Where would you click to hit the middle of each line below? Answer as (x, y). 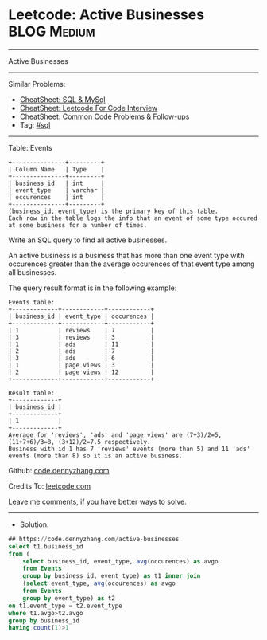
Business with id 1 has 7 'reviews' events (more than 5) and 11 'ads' (129, 449)
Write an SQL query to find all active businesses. (88, 240)
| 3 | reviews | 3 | (81, 337)
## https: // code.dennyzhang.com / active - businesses (94, 539)
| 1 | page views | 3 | (81, 365)
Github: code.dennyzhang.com (59, 470)
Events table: (32, 302)
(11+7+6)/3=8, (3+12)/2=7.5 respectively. (79, 442)
